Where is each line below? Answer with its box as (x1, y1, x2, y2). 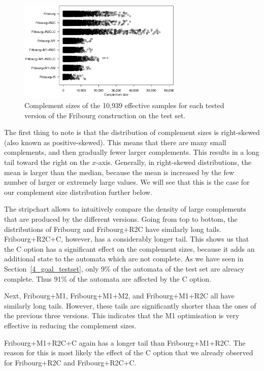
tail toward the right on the (4, 157, 90, 167)
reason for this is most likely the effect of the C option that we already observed (4, 347, 253, 358)
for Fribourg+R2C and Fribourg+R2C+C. (4, 357, 137, 367)
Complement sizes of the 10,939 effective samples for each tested (24, 100, 224, 111)
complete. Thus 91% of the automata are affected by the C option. (4, 273, 212, 284)
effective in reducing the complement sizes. (4, 320, 137, 330)
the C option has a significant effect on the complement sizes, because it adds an (4, 243, 255, 254)
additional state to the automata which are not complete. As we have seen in (4, 253, 244, 264)
